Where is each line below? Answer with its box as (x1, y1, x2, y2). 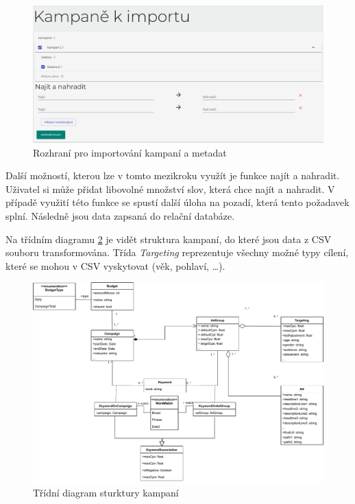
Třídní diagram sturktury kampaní (33, 485, 179, 499)
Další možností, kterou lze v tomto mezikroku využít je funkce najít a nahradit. (5, 168, 340, 183)
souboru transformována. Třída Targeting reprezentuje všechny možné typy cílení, (5, 245, 349, 260)
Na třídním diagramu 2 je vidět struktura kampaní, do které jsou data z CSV (5, 231, 332, 246)
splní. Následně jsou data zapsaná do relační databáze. (5, 208, 235, 222)
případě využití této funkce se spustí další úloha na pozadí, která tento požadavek (5, 195, 350, 209)
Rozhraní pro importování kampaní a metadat (33, 145, 227, 159)
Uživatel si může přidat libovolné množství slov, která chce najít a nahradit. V (5, 181, 335, 196)
